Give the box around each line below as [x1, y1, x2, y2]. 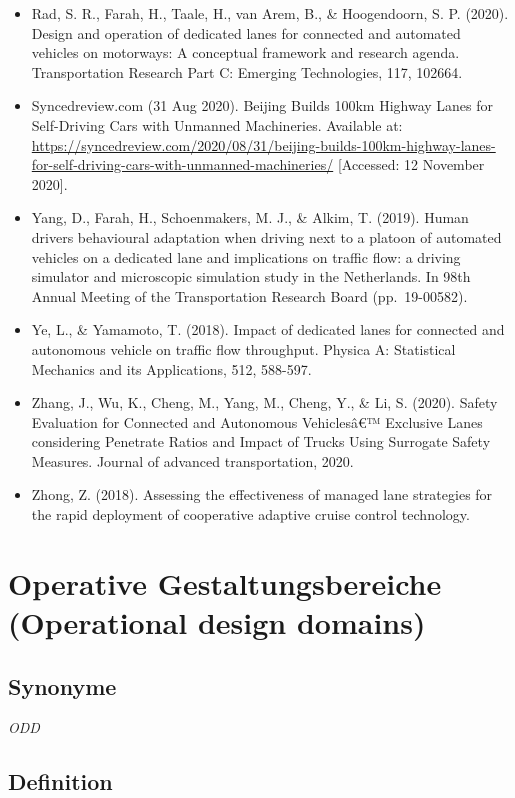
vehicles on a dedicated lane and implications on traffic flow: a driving [31, 246, 461, 267]
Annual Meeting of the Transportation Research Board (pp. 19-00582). [31, 285, 468, 306]
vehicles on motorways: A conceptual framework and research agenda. [31, 42, 460, 63]
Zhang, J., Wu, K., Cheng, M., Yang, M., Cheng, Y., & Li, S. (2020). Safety [31, 392, 498, 413]
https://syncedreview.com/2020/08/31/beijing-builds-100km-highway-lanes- [31, 134, 496, 155]
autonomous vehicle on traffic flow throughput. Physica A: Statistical [31, 338, 456, 359]
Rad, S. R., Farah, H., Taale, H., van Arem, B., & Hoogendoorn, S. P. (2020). [31, 3, 509, 23]
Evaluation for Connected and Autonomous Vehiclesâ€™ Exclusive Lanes [31, 411, 483, 432]
